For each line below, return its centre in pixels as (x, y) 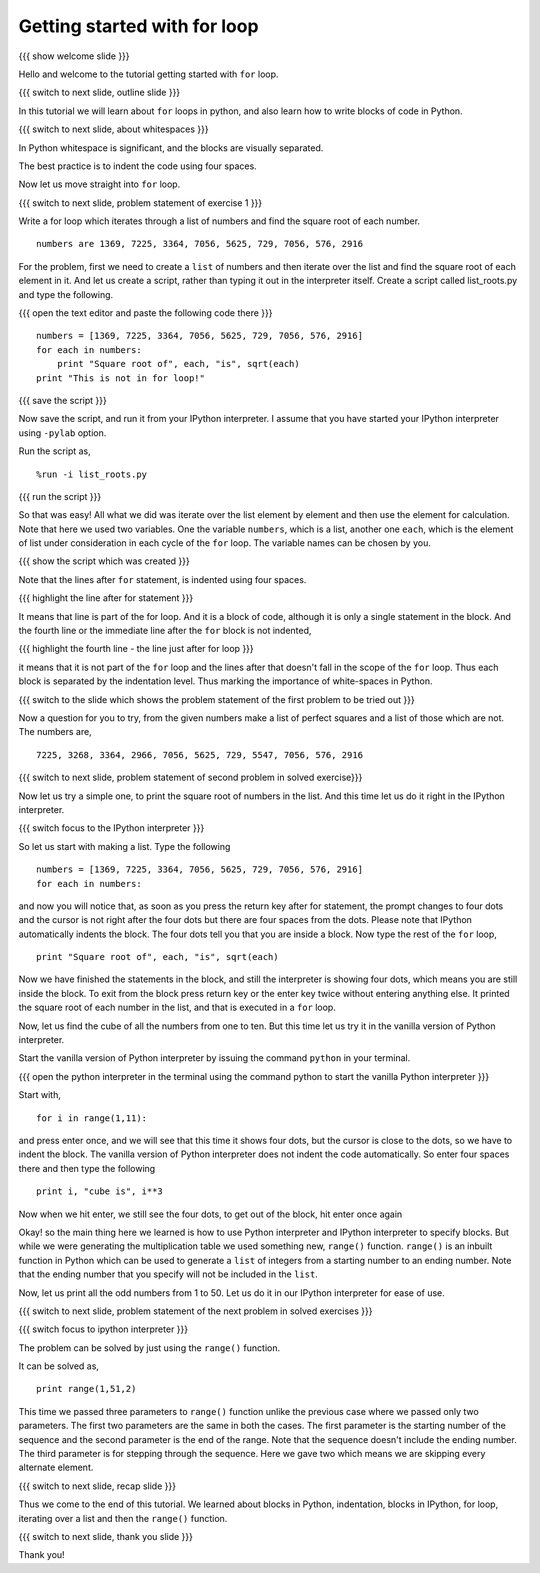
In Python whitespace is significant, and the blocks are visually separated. (171, 147)
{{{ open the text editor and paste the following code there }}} (145, 313)
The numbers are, (55, 732)
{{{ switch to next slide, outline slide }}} (99, 92)
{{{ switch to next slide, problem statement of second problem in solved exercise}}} (190, 777)
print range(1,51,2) (86, 1389)
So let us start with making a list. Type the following (124, 846)
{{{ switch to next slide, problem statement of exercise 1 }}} (140, 202)
